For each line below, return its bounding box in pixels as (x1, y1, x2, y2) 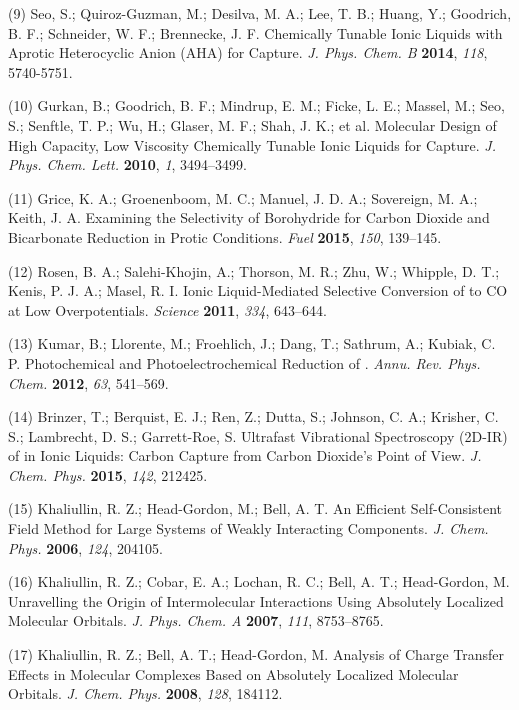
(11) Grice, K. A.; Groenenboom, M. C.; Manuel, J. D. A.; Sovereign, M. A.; (8, 187, 478, 208)
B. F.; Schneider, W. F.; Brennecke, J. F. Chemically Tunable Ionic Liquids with (8, 22, 503, 43)
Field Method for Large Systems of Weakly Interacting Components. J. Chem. (8, 518, 489, 539)
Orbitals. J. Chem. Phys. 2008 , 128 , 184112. (8, 683, 283, 704)
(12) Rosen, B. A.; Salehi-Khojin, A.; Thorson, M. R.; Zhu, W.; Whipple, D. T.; (8, 260, 500, 281)
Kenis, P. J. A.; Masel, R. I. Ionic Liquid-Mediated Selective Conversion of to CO (8, 280, 508, 301)
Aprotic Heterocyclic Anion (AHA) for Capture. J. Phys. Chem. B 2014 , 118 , (8, 42, 488, 63)
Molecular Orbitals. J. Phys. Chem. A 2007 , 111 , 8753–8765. (8, 610, 384, 631)
